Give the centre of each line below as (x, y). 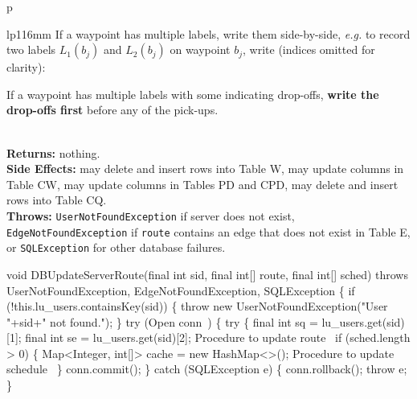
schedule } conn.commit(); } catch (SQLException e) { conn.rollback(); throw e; (207, 369)
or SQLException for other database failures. (116, 247)
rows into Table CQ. (57, 200)
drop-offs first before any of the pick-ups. (112, 110)
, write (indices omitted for (309, 49)
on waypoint (200, 49)
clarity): (26, 67)
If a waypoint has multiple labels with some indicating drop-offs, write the (193, 94)
